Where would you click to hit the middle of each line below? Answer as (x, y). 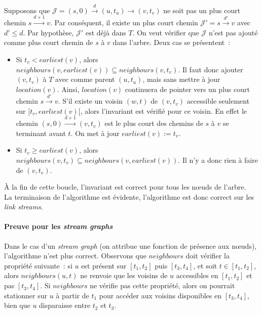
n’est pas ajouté (233, 32)
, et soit (205, 265)
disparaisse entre (65, 305)
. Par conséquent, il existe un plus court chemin (124, 23)
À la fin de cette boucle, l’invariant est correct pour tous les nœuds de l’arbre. (125, 187)
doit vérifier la (208, 256)
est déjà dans (106, 32)
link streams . (24, 207)
